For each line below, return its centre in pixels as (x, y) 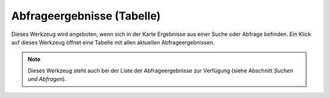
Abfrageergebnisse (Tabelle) (86, 16)
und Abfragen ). (47, 79)
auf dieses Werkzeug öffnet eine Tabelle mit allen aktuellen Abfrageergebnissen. (113, 42)
